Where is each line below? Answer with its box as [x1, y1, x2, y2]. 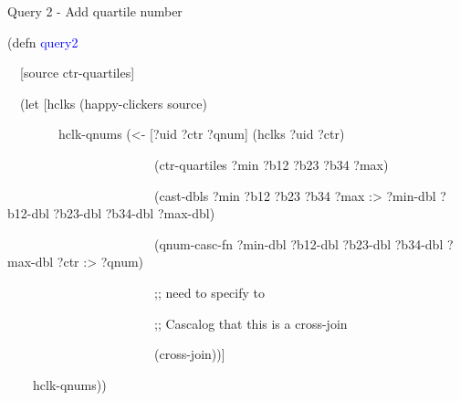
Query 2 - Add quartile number [7, 2, 183, 20]
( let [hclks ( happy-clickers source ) [20, 93, 207, 112]
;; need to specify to [154, 282, 266, 301]
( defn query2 [7, 32, 78, 51]
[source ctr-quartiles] [19, 63, 135, 82]
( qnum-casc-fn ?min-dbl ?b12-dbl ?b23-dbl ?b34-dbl [154, 234, 444, 253]
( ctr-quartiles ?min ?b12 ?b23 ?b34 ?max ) [154, 154, 389, 174]
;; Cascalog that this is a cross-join [154, 313, 348, 332]
